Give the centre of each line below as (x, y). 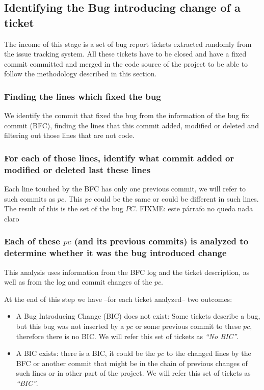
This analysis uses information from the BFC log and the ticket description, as (127, 272)
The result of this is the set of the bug (64, 208)
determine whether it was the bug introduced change (115, 253)
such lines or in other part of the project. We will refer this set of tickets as (133, 373)
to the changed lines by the (209, 353)
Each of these (32, 241)
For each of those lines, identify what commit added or (119, 158)
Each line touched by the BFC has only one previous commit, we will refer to (125, 189)
